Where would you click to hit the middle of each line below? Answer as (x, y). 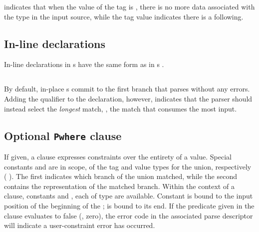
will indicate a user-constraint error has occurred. (80, 225)
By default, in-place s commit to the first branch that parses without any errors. (127, 89)
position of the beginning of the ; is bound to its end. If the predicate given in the (129, 205)
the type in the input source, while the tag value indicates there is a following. (124, 16)
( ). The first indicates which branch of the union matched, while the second (121, 176)
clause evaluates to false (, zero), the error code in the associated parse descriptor (129, 215)
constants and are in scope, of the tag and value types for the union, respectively (128, 166)
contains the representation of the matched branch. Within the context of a (119, 186)
